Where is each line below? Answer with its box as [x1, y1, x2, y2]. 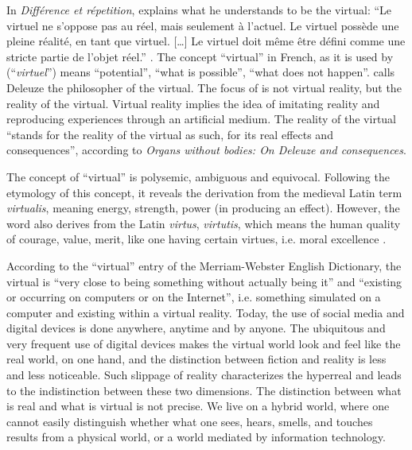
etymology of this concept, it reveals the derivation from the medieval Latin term [6, 184, 402, 200]
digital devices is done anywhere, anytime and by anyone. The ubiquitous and [6, 320, 386, 336]
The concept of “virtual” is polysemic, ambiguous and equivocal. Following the [6, 168, 390, 184]
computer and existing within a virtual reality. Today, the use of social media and [6, 304, 405, 320]
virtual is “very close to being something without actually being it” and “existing [6, 273, 402, 289]
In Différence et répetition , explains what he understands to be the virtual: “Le [6, 2, 392, 17]
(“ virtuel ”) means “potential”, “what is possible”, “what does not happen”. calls [6, 64, 395, 80]
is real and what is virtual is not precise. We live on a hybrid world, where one [6, 398, 390, 414]
